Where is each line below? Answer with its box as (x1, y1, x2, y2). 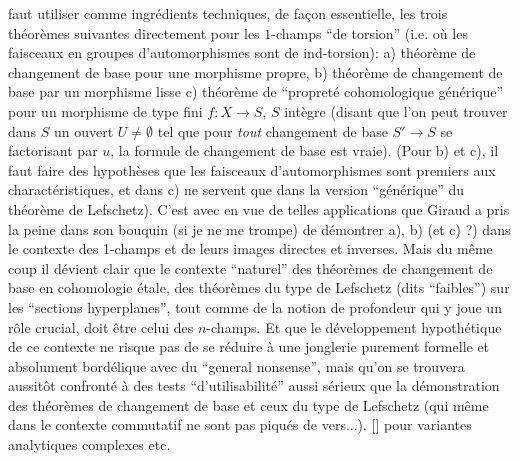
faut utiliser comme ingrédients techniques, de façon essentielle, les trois (8, 3, 448, 23)
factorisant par (8, 140, 98, 161)
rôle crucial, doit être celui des (8, 316, 194, 337)
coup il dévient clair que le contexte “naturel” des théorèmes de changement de (8, 257, 493, 278)
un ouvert (54, 120, 114, 141)
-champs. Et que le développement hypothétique (206, 316, 502, 337)
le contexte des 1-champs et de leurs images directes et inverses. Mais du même (8, 238, 493, 259)
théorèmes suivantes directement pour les (8, 22, 260, 43)
